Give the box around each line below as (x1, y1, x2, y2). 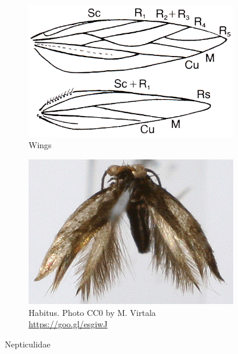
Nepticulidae (5, 337, 51, 350)
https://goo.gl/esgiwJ (29, 318, 108, 330)
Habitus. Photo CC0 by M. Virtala (29, 306, 156, 318)
